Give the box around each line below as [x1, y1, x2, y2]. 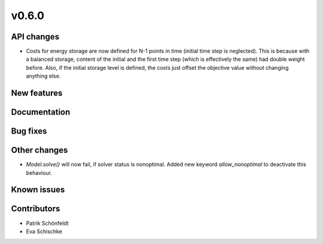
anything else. [26, 72, 61, 80]
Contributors [11, 203, 60, 214]
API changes [11, 32, 60, 42]
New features [11, 88, 63, 98]
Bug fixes [11, 126, 47, 137]
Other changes [11, 145, 68, 155]
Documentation [11, 107, 71, 118]
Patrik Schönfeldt [26, 220, 69, 227]
